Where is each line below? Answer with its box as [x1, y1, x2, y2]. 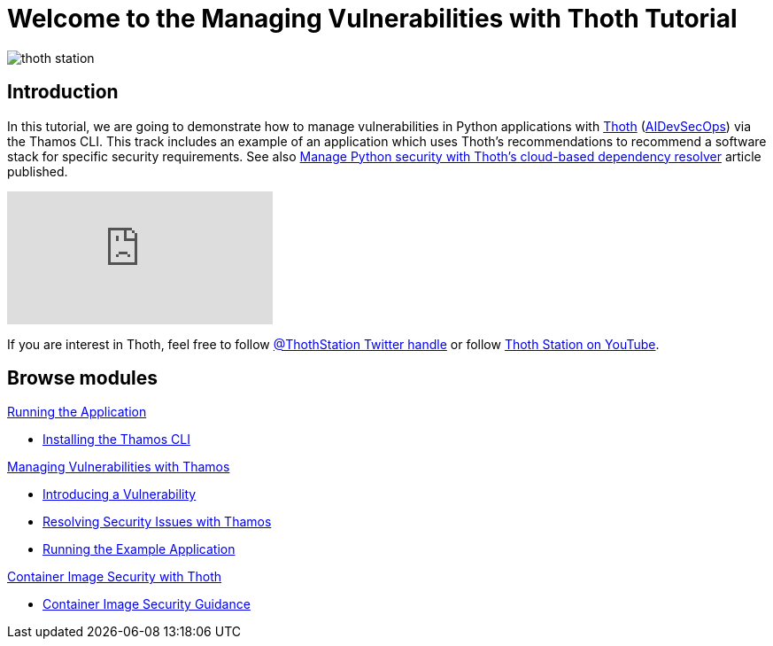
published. [7, 163, 68, 179]
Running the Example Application [43, 541, 236, 557]
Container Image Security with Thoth [7, 569, 222, 585]
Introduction [7, 81, 119, 104]
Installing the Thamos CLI [43, 432, 190, 448]
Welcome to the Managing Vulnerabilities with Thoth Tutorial [7, 4, 738, 34]
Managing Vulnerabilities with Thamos [7, 459, 230, 475]
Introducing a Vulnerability [43, 486, 197, 502]
